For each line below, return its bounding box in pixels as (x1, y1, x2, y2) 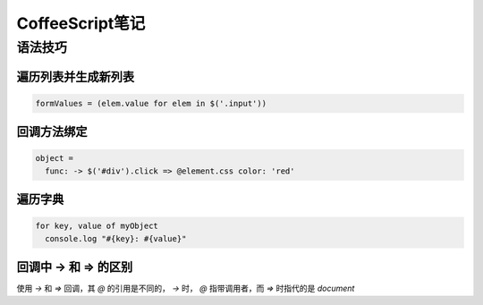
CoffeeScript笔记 (16, 13, 146, 33)
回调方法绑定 (16, 124, 88, 140)
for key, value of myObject (35, 221, 158, 232)
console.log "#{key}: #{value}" (45, 233, 187, 243)
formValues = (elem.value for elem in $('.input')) (35, 98, 267, 108)
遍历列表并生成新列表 (16, 69, 134, 84)
